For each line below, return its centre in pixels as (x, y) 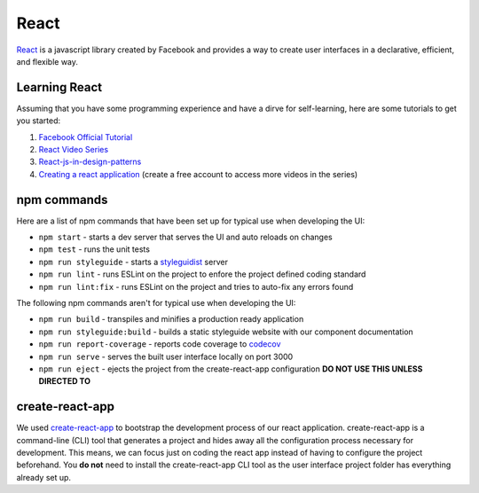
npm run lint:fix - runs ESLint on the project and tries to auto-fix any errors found (196, 286)
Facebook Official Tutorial (86, 137)
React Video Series (74, 150)
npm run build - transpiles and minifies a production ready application (171, 319)
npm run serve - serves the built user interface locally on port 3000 (166, 356)
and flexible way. (47, 61)
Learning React (59, 87)
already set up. (43, 477)
